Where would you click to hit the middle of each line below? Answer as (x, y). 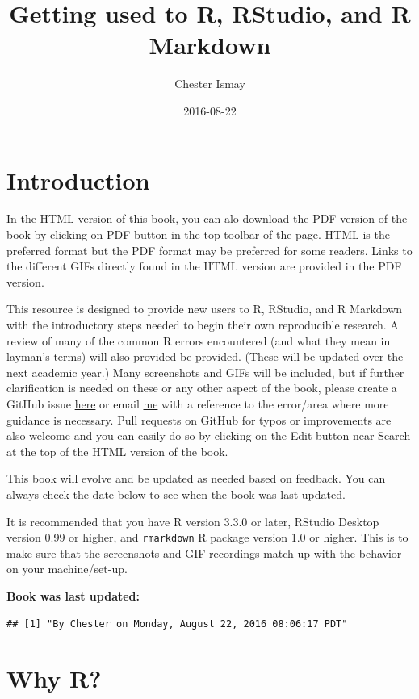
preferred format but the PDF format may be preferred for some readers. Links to (209, 250)
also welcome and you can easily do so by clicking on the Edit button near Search (209, 435)
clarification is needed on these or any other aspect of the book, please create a (202, 388)
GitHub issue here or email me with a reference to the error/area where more (198, 403)
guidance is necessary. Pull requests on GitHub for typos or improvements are (199, 419)
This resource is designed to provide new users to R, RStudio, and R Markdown (205, 309)
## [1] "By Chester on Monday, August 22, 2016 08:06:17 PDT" (177, 624)
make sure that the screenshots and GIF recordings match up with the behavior (204, 553)
